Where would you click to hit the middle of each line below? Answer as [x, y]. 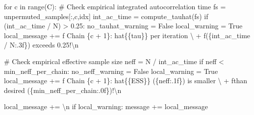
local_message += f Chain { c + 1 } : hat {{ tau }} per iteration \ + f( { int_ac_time [127, 35]
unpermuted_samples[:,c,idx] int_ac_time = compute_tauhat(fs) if [106, 16]
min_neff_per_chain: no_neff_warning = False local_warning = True [111, 71]
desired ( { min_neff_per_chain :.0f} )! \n [63, 90]
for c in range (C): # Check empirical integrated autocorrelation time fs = [115, 6]
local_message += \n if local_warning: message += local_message [106, 106]
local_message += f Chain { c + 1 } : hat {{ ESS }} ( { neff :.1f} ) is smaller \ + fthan [126, 80]
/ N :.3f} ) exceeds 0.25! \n [41, 45]
